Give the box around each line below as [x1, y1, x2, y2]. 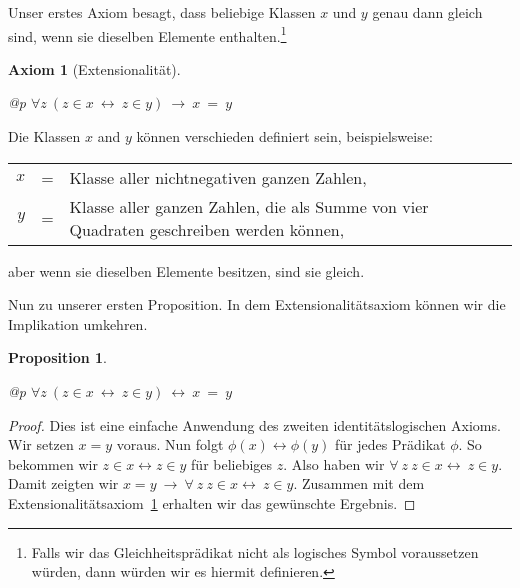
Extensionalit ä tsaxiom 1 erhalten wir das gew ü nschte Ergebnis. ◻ [8, 492, 416, 513]
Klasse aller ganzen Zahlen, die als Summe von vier [69, 194, 429, 218]
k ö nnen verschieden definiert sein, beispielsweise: [136, 126, 433, 147]
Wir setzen [8, 434, 74, 455]
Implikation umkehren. [8, 313, 148, 334]
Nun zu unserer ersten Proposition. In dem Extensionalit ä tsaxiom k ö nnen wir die [8, 294, 506, 315]
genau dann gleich [372, 2, 483, 22]
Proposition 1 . [8, 347, 107, 368]
